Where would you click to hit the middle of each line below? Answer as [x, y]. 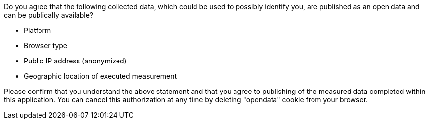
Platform [38, 30]
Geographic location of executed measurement [100, 76]
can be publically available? [49, 15]
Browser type [46, 46]
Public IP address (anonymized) [75, 61]
